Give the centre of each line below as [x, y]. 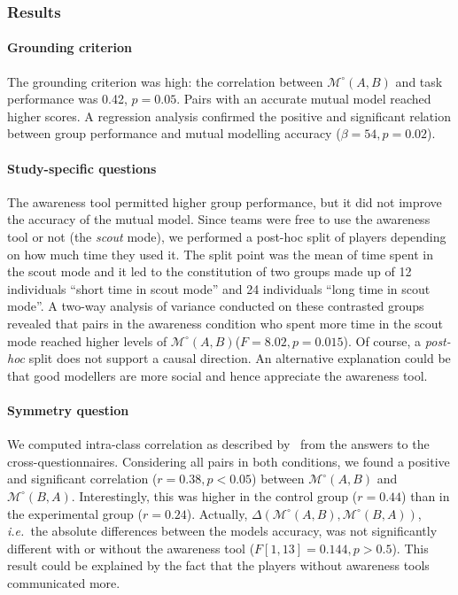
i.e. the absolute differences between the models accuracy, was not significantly [222, 531]
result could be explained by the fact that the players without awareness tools [218, 565]
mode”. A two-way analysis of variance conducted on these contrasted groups [216, 306]
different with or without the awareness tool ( [131, 548]
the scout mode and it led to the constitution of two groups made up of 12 [210, 271]
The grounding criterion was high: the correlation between [165, 81]
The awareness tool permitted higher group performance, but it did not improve [225, 201]
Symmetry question [68, 410]
